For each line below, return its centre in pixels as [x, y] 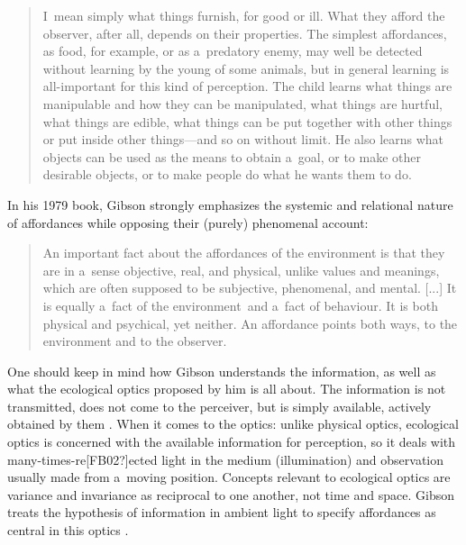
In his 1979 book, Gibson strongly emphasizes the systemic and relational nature [230, 204]
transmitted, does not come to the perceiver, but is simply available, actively [219, 406]
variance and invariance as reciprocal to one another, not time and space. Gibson [231, 494]
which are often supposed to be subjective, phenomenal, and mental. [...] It [250, 288]
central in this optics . [68, 530]
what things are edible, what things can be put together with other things [247, 121]
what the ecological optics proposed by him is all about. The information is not [227, 389]
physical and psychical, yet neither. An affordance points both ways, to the [250, 323]
